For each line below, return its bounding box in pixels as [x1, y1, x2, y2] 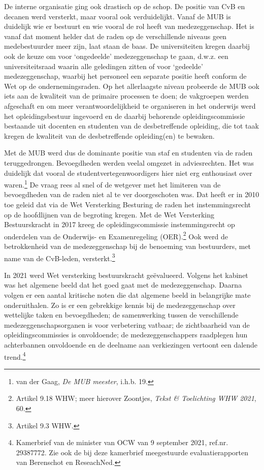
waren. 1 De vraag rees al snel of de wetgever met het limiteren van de [4, 178, 221, 190]
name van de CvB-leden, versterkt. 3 [4, 251, 115, 263]
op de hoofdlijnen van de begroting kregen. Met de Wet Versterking [4, 209, 215, 220]
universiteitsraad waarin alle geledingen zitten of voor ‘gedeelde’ [4, 60, 203, 71]
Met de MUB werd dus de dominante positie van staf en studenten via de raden [4, 147, 253, 158]
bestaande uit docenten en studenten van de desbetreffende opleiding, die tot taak [4, 120, 259, 131]
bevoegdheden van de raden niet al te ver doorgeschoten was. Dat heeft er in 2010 [4, 189, 259, 200]
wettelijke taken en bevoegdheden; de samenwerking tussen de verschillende [4, 309, 239, 320]
